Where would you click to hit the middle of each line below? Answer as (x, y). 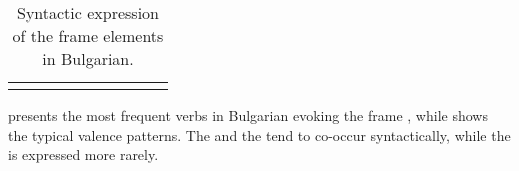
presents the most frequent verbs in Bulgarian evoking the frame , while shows (248, 115)
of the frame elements (88, 35)
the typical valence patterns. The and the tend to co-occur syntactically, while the (259, 134)
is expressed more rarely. (83, 154)
